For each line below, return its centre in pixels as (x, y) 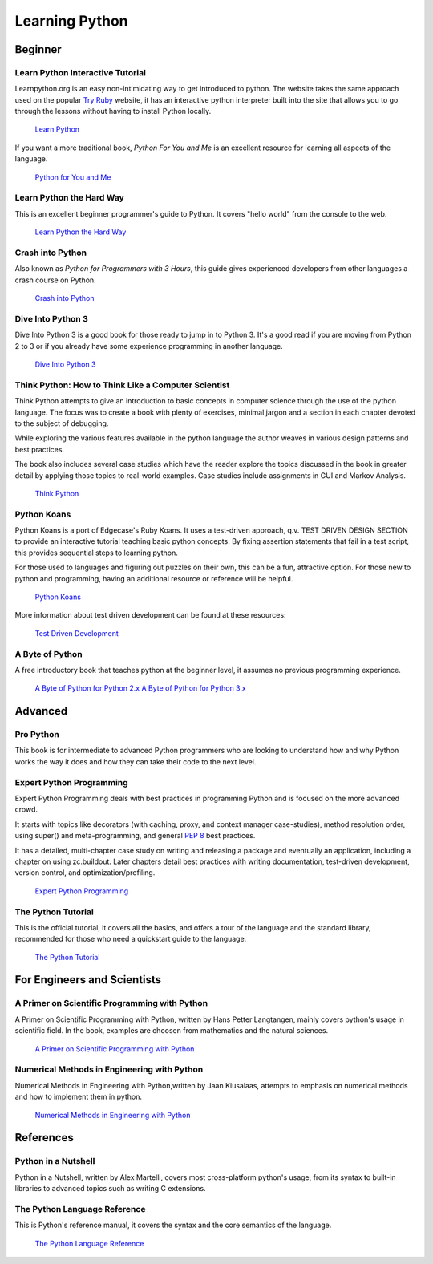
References (44, 1138)
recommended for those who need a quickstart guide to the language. (131, 939)
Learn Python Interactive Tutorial (80, 72)
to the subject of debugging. (62, 423)
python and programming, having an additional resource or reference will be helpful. (154, 578)
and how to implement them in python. (78, 1097)
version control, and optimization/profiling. (85, 873)
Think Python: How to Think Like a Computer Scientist (122, 385)
